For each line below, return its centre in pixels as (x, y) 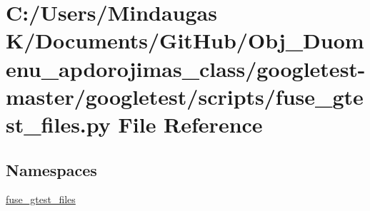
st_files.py (58, 124)
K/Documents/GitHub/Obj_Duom (185, 40)
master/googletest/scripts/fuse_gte (185, 96)
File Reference (190, 124)
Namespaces (51, 169)
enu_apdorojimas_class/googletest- (186, 68)
